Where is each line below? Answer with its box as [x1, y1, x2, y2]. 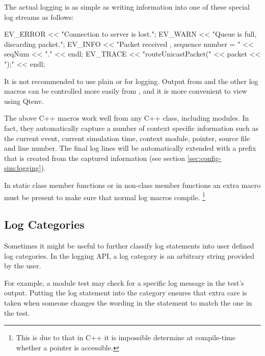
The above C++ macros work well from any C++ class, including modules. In [4, 113, 249, 123]
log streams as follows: [4, 11, 74, 22]
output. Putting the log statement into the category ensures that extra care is [4, 287, 247, 298]
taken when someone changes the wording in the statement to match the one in [4, 297, 252, 308]
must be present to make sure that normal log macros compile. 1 [4, 190, 205, 202]
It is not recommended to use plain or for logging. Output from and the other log [4, 75, 258, 86]
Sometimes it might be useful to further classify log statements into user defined [4, 240, 254, 251]
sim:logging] [4, 162, 41, 173]
